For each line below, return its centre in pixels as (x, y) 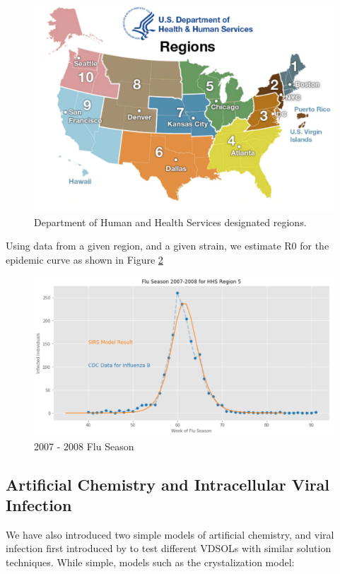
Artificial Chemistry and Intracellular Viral (168, 484)
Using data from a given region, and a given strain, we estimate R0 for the (168, 246)
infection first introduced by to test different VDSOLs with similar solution (169, 548)
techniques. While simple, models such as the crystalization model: (150, 562)
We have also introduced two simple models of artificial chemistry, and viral (170, 534)
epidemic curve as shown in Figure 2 (84, 259)
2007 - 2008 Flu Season (84, 446)
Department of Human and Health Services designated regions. (170, 222)
